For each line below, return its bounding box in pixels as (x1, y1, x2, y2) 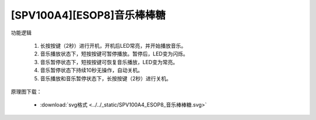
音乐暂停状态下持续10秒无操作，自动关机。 (40, 67, 143, 74)
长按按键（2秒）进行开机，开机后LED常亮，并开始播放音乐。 (40, 42, 187, 49)
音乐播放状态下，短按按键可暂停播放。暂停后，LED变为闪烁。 (40, 50, 188, 58)
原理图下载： (11, 88, 42, 95)
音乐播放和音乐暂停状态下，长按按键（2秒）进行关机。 (40, 75, 172, 82)
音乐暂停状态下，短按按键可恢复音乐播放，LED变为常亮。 (40, 58, 178, 65)
